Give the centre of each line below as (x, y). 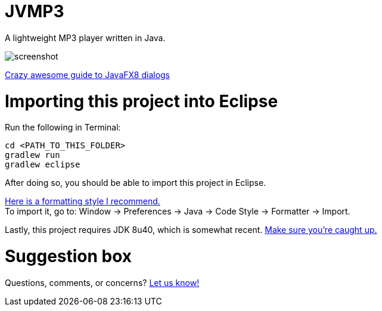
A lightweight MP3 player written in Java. (85, 38)
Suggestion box (69, 256)
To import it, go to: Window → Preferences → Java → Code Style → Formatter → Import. (178, 212)
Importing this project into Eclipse (142, 101)
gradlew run (32, 155)
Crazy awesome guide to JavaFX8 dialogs (88, 74)
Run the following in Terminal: (63, 127)
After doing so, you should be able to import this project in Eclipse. (136, 183)
